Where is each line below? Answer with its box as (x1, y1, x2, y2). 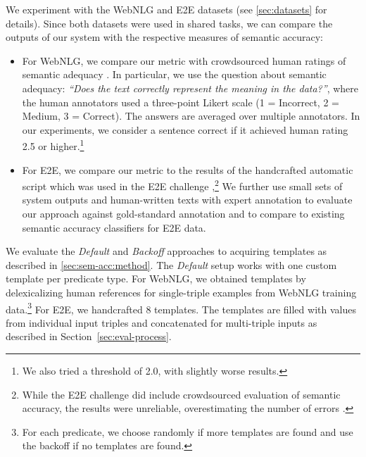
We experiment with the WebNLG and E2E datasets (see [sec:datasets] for (6, 2, 327, 16)
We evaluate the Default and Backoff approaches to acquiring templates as (6, 244, 327, 258)
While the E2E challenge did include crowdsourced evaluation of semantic (22, 387, 341, 401)
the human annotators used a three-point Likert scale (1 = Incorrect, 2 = (22, 94, 339, 109)
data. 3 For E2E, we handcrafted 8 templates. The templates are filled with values (6, 299, 356, 316)
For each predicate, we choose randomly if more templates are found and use (22, 424, 353, 439)
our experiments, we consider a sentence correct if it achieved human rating (22, 122, 348, 137)
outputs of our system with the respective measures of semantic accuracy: (6, 30, 323, 44)
